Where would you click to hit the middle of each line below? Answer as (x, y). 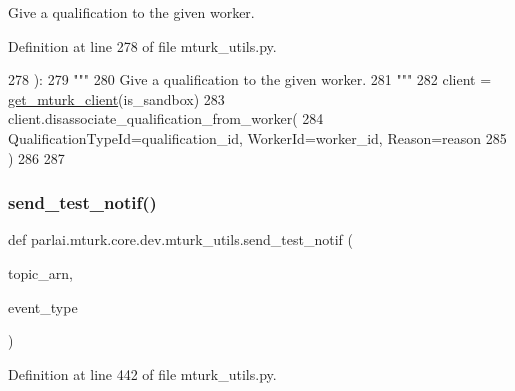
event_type (43, 306)
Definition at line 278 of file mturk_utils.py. (142, 45)
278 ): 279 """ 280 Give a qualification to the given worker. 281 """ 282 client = (250, 79)
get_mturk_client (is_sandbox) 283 (116, 98)
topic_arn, (41, 272)
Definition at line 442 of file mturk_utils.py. (142, 373)
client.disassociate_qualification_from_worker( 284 (166, 118)
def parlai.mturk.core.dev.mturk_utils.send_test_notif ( (181, 239)
